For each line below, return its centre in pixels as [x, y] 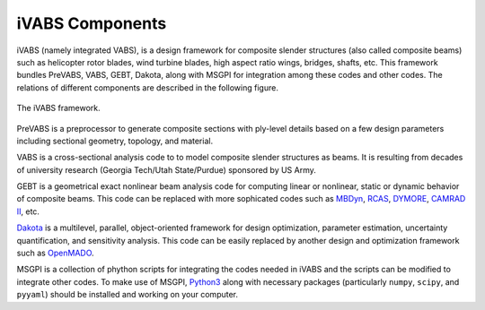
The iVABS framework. [58, 108]
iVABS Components [92, 23]
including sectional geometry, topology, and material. [115, 141]
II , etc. [28, 211]
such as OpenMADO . [55, 253]
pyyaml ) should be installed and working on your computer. [127, 295]
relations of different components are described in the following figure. [147, 87]
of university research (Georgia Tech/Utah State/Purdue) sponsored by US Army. [166, 169]
